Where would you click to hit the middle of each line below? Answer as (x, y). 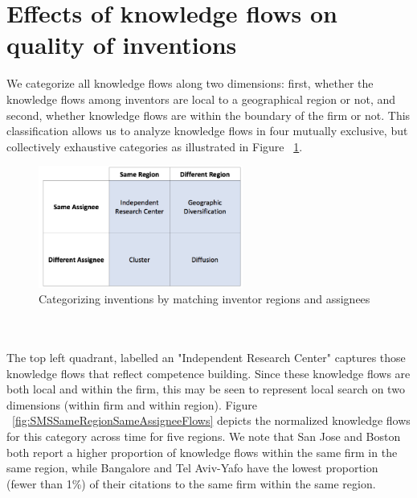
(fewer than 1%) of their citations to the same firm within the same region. (191, 483)
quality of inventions (122, 45)
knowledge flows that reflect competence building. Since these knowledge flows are (208, 373)
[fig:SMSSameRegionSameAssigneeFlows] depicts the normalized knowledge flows (211, 420)
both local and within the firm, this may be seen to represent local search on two (206, 389)
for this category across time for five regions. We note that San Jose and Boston (204, 436)
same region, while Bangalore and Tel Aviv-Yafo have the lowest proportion (192, 468)
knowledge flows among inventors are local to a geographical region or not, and (201, 99)
